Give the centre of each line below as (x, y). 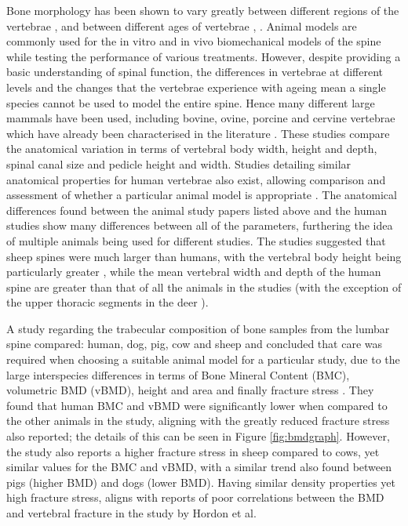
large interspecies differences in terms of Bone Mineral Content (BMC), (178, 374)
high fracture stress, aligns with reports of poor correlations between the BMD (195, 497)
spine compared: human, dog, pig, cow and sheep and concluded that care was (195, 344)
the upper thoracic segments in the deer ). (107, 302)
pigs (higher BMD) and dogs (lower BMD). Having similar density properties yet (201, 482)
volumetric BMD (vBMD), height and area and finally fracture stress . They (190, 390)
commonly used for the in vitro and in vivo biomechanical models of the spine (194, 41)
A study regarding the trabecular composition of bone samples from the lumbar (198, 328)
